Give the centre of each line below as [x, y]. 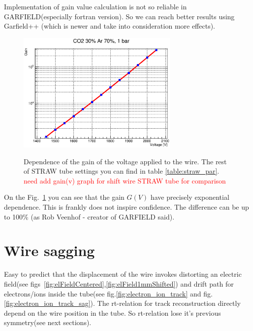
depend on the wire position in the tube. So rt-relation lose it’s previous [112, 313]
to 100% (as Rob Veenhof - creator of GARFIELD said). [89, 216]
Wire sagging [49, 250]
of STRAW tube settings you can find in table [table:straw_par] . [122, 171]
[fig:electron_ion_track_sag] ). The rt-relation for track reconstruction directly [122, 303]
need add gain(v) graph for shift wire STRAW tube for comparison [125, 180]
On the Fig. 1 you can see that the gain [64, 197]
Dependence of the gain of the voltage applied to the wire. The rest [125, 161]
